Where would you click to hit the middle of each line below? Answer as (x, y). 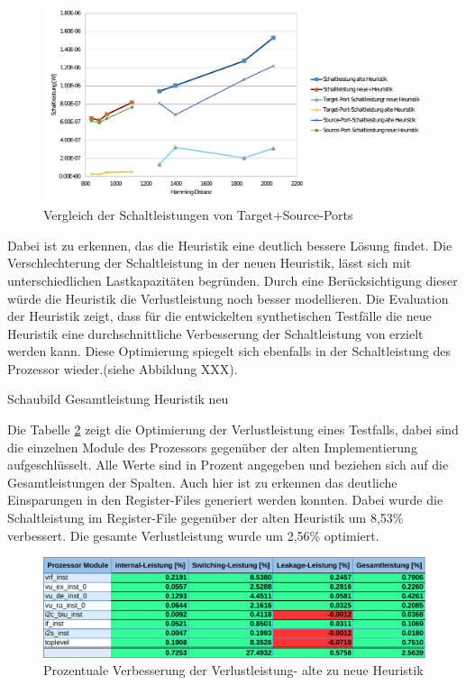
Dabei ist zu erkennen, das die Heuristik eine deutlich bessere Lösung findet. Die (230, 245)
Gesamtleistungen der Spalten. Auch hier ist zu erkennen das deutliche (202, 482)
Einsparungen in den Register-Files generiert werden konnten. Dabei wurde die (225, 500)
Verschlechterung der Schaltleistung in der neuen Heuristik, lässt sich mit (210, 263)
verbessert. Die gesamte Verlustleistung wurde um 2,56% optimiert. (193, 535)
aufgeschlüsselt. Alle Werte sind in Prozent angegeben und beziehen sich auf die (228, 465)
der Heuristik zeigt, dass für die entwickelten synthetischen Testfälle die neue (219, 316)
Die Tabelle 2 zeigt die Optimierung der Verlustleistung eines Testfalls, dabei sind (233, 429)
